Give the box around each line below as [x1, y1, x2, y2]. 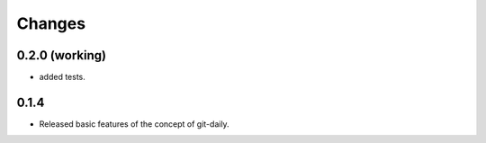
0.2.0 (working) [16, 48, 107, 63]
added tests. [39, 72, 85, 83]
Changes [16, 13, 85, 33]
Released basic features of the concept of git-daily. [39, 118, 229, 130]
